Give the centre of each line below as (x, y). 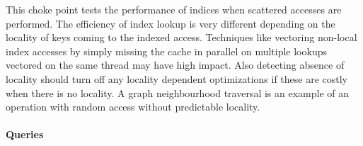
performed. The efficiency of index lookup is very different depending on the (171, 23)
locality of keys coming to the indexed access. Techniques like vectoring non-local (181, 37)
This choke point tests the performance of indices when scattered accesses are (174, 9)
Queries (25, 134)
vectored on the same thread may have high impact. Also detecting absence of (175, 65)
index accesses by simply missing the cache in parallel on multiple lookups (166, 51)
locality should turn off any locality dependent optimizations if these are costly (177, 78)
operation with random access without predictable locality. (133, 107)
